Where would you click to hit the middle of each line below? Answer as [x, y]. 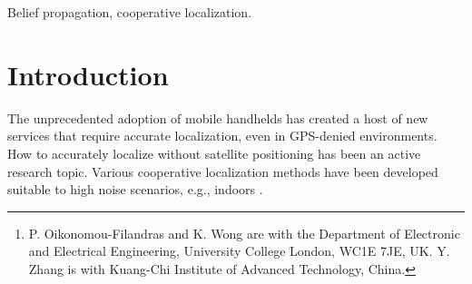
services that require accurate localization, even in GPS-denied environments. [222, 136]
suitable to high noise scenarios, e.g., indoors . [135, 189]
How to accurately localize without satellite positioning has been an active [214, 153]
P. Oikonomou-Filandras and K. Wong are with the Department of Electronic [244, 233]
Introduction [88, 74]
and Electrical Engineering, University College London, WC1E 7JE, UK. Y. [239, 251]
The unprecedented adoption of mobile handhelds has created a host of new [218, 118]
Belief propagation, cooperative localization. [130, 12]
